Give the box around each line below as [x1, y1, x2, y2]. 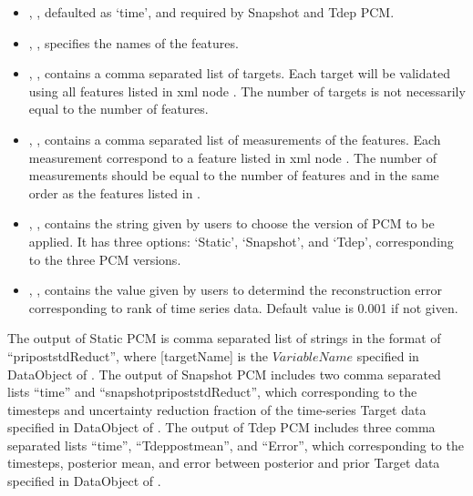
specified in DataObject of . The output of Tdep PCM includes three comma [7, 418, 436, 437]
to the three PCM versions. [28, 249, 181, 268]
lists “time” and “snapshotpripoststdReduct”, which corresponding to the [7, 382, 417, 401]
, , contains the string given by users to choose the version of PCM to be [28, 214, 435, 233]
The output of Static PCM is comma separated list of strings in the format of [7, 329, 441, 348]
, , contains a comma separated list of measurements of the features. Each [28, 129, 441, 148]
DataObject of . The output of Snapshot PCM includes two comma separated [7, 364, 441, 383]
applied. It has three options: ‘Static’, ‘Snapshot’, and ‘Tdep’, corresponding [28, 231, 454, 250]
